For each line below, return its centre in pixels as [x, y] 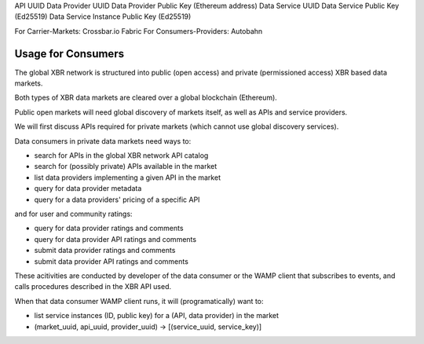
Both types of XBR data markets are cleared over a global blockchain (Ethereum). [146, 97]
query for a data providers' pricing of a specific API [117, 199]
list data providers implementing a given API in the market [128, 177]
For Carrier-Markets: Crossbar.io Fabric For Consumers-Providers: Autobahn [139, 31]
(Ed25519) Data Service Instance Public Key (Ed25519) [103, 16]
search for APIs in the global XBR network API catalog [121, 156]
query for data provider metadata [88, 188]
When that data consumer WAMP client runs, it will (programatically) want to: [139, 301]
